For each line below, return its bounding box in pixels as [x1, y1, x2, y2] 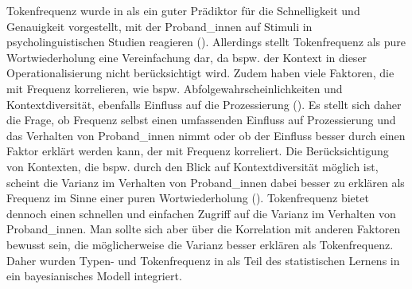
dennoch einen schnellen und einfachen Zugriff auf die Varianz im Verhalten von [6, 205, 396, 221]
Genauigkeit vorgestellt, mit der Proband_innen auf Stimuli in [6, 18, 313, 34]
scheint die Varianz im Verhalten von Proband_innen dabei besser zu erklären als [6, 174, 405, 190]
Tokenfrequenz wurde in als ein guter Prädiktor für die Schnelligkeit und [6, 2, 360, 18]
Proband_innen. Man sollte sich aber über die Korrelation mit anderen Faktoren [6, 221, 401, 237]
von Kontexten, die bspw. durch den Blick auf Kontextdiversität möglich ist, [6, 158, 379, 174]
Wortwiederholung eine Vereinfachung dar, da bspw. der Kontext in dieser [6, 49, 367, 65]
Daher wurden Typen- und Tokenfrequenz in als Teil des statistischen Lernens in [6, 252, 400, 268]
